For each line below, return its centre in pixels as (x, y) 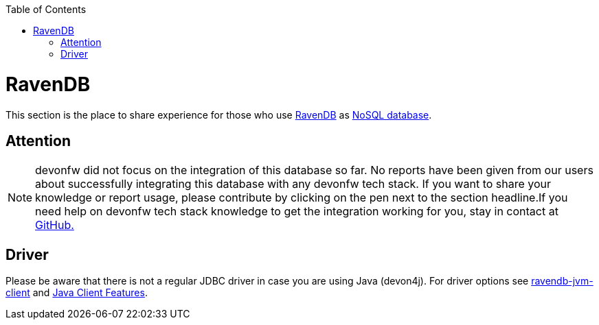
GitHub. (55, 225)
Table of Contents (46, 9)
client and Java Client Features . (77, 293)
